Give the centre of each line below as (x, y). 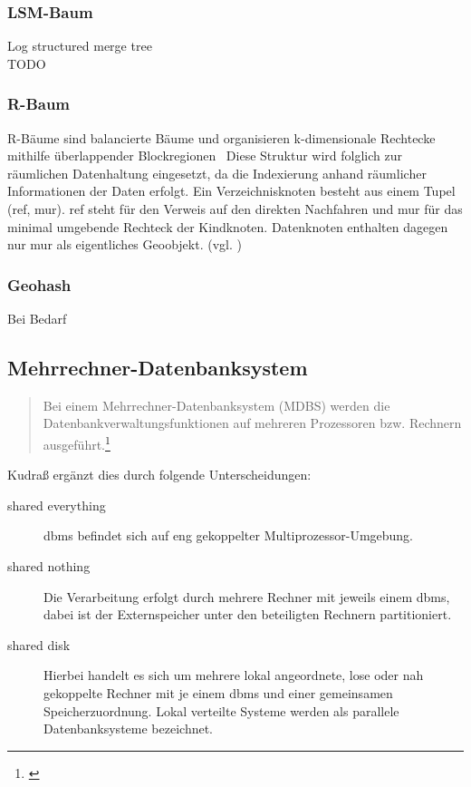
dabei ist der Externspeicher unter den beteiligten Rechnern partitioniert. (248, 614)
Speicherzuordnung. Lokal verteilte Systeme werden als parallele (221, 710)
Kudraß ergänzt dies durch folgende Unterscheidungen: (159, 475)
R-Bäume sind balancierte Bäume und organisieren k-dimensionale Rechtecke (221, 137)
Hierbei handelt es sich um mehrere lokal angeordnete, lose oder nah (234, 675)
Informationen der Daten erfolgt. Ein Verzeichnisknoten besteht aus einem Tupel (231, 191)
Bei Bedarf (37, 318)
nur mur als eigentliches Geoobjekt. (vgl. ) (125, 244)
